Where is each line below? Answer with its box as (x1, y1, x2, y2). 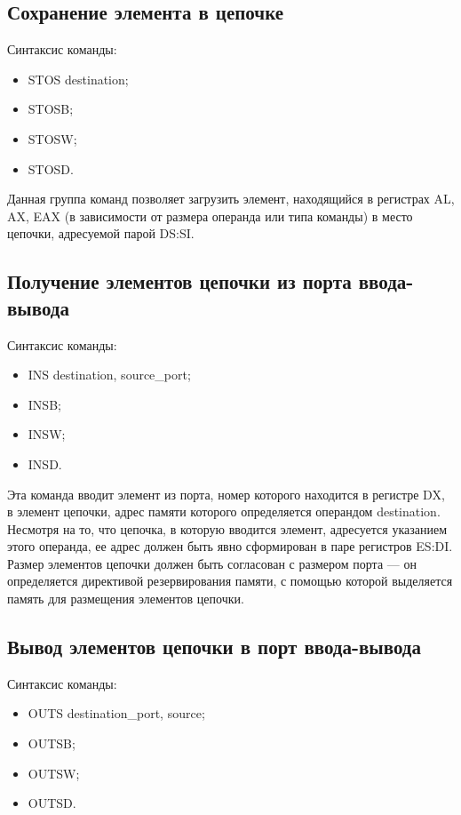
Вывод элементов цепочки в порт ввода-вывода (7, 633, 421, 660)
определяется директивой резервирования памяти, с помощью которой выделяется (7, 571, 453, 590)
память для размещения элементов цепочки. (7, 589, 244, 608)
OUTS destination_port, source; (28, 704, 205, 723)
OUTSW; (28, 763, 80, 782)
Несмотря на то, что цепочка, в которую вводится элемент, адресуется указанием (7, 519, 448, 538)
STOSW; (28, 129, 77, 148)
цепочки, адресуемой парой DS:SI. (7, 224, 195, 243)
